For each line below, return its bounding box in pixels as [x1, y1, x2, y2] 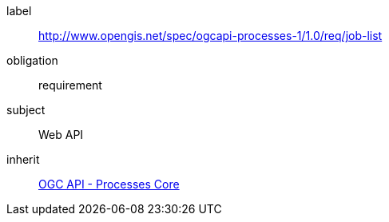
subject [6, 103, 46, 117]
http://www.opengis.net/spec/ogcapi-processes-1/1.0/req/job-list [38, 29, 383, 42]
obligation [6, 54, 58, 67]
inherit [6, 153, 40, 166]
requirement [38, 78, 102, 92]
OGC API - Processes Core [38, 177, 180, 191]
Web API [38, 128, 84, 141]
